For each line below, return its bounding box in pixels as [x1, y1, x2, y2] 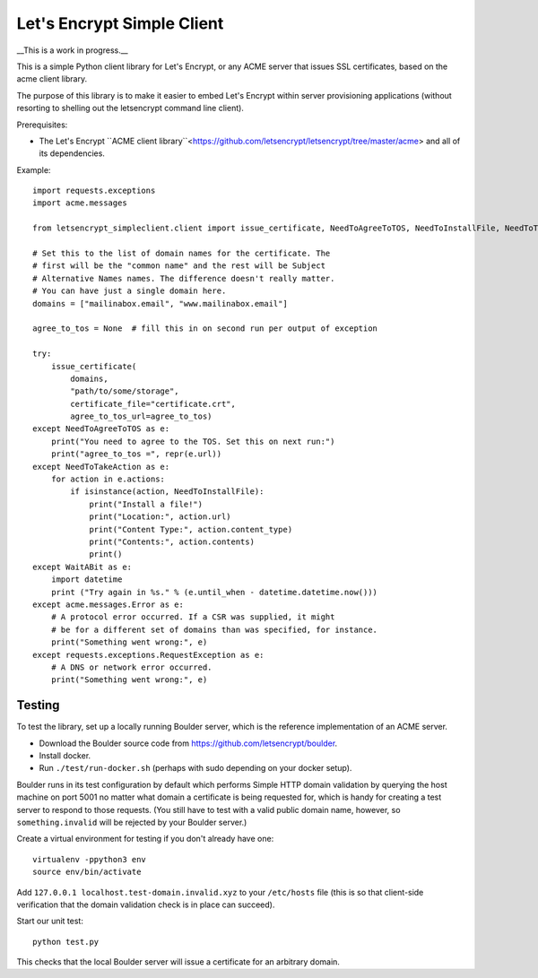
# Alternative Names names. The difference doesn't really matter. [32, 273, 335, 283]
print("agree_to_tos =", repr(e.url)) [50, 449, 222, 459]
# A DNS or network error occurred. [50, 662, 213, 672]
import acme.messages [32, 198, 127, 208]
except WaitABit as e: [32, 561, 133, 572]
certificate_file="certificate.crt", [70, 399, 237, 409]
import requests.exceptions [32, 186, 156, 196]
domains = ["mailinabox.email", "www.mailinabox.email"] [32, 299, 289, 308]
